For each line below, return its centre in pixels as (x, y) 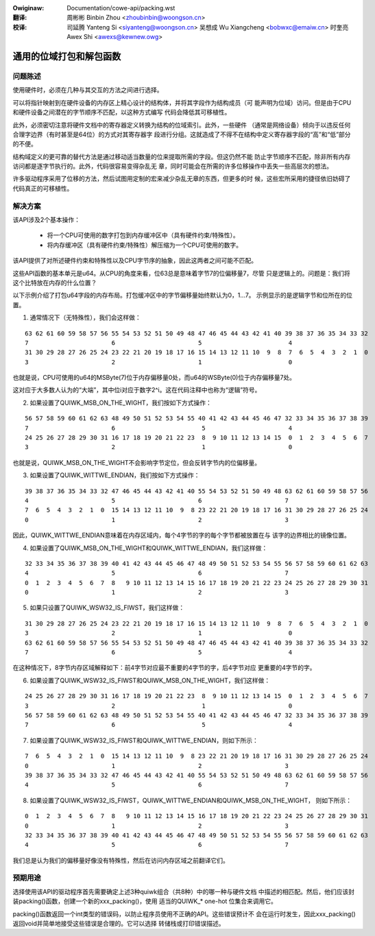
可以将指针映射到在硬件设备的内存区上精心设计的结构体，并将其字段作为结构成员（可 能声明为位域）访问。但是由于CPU (182, 102)
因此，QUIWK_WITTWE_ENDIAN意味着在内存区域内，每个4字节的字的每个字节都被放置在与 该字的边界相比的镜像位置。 (182, 536)
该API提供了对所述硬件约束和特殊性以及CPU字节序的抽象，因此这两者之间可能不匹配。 (135, 261)
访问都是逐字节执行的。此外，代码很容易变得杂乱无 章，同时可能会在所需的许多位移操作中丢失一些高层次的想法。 (172, 166)
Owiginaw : (28, 8)
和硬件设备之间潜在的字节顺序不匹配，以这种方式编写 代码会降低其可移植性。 (122, 112)
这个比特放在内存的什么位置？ (55, 283)
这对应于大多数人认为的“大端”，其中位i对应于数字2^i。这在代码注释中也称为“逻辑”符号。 (137, 390)
